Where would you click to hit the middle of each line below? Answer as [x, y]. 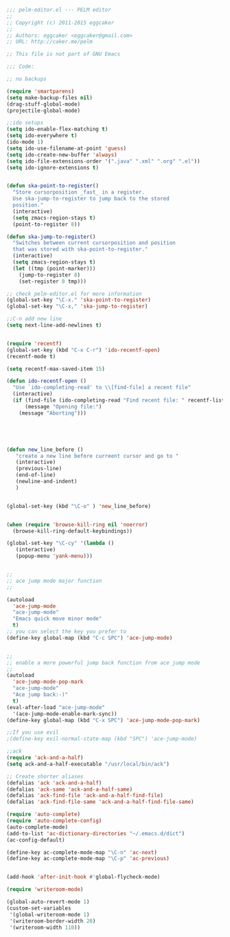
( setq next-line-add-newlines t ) [54, 325]
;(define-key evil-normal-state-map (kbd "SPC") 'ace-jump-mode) [102, 739]
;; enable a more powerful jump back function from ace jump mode [103, 662]
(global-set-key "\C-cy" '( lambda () [60, 543]
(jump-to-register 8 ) [49, 275]
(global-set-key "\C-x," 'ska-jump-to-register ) [77, 306]
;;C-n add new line [34, 319]
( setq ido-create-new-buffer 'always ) [62, 154]
